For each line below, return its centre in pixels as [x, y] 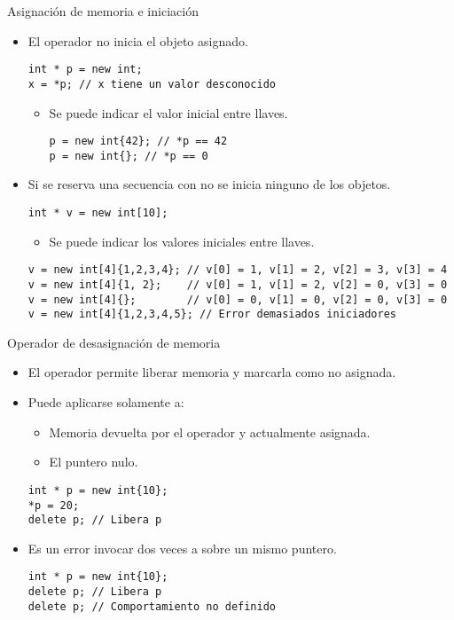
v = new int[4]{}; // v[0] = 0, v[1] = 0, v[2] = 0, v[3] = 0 [238, 299]
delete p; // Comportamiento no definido [152, 606]
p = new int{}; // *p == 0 [129, 156]
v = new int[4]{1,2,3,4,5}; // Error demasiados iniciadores [212, 314]
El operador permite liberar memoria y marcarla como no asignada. [212, 372]
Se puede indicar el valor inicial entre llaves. [168, 112]
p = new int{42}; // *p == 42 [138, 141]
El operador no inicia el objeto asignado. [138, 40]
